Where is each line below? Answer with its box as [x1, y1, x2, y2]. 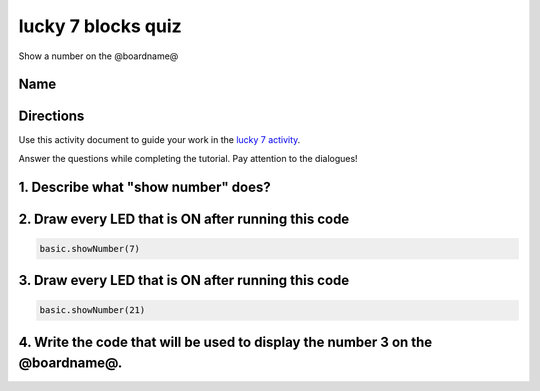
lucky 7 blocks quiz [18, 15, 182, 37]
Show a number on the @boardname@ [18, 50, 179, 62]
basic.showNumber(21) [39, 305, 146, 316]
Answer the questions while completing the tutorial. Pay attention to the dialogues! [18, 152, 359, 164]
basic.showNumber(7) [39, 243, 140, 254]
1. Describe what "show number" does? [18, 178, 272, 195]
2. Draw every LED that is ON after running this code [18, 210, 350, 227]
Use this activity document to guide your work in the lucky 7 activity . [18, 134, 301, 146]
